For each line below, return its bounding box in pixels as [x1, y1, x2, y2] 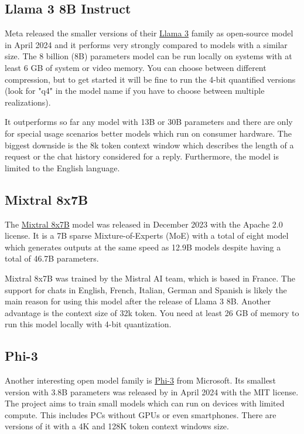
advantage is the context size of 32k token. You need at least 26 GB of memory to [5, 306, 299, 318]
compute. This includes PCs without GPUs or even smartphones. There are [5, 408, 276, 421]
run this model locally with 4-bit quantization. [5, 318, 172, 330]
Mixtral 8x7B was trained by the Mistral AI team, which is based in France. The [5, 272, 295, 284]
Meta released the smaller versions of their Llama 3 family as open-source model [5, 27, 293, 39]
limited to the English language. [5, 161, 120, 174]
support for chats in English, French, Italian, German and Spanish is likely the [5, 283, 287, 296]
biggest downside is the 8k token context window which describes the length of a [5, 138, 294, 151]
